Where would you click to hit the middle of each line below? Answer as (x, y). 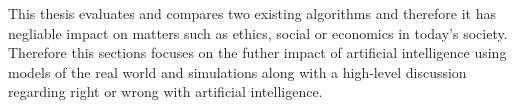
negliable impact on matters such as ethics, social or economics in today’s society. (258, 32)
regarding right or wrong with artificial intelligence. (165, 91)
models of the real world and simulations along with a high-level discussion (237, 71)
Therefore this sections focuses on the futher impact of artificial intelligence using (257, 52)
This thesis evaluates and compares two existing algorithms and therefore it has (252, 13)
